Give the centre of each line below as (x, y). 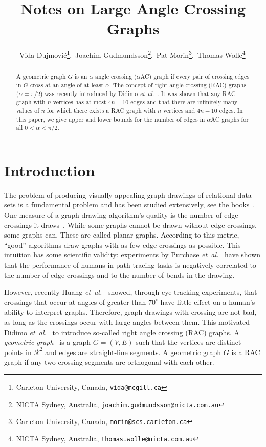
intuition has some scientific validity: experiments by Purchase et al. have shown (132, 255)
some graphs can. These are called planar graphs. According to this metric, (122, 235)
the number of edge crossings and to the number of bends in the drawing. (119, 275)
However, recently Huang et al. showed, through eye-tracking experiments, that (131, 292)
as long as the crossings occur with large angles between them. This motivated (127, 322)
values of (28, 110)
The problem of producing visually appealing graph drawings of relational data (128, 194)
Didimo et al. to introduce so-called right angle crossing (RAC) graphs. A (122, 332)
